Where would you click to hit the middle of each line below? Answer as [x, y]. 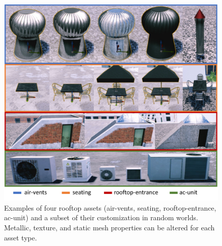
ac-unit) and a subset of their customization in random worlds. [101, 217]
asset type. [21, 237]
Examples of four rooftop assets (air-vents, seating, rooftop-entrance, [110, 207]
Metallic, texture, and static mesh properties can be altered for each [109, 227]
